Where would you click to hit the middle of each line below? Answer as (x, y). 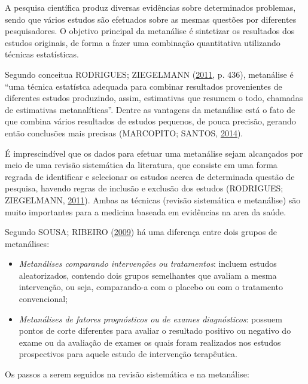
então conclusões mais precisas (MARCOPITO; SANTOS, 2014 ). (124, 132)
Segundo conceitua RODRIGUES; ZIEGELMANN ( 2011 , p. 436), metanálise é (149, 74)
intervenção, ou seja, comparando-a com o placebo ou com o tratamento (151, 287)
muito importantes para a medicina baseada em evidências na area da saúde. (146, 211)
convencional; (43, 299)
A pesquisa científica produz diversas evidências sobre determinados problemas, (150, 7)
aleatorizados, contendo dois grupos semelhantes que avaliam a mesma (148, 275)
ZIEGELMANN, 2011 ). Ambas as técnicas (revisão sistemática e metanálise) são (153, 199)
